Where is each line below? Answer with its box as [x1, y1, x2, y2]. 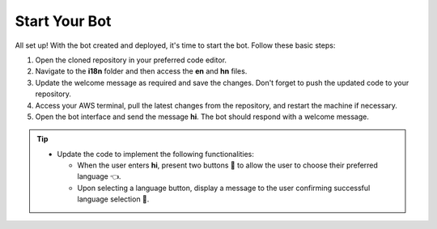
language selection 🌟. [77, 194, 150, 204]
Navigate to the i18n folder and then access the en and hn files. [35, 66, 248, 76]
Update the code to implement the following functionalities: [57, 149, 255, 159]
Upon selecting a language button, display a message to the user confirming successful [77, 183, 371, 193]
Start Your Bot [15, 12, 112, 30]
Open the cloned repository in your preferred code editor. [35, 55, 227, 65]
